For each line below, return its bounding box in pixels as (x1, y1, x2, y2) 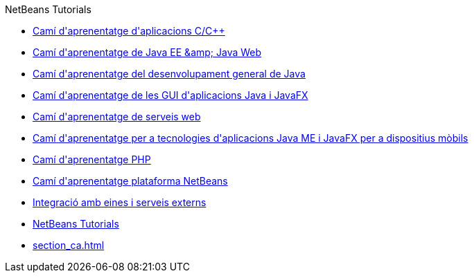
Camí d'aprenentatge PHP (33, 154, 151, 165)
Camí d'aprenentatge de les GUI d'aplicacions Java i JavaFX (33, 89, 308, 101)
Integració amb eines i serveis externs (33, 196, 207, 208)
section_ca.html (33, 239, 105, 251)
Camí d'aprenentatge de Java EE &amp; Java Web (33, 46, 262, 58)
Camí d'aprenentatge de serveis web (33, 111, 201, 122)
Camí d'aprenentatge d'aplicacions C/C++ (33, 25, 225, 37)
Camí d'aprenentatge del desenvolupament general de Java (33, 68, 306, 80)
